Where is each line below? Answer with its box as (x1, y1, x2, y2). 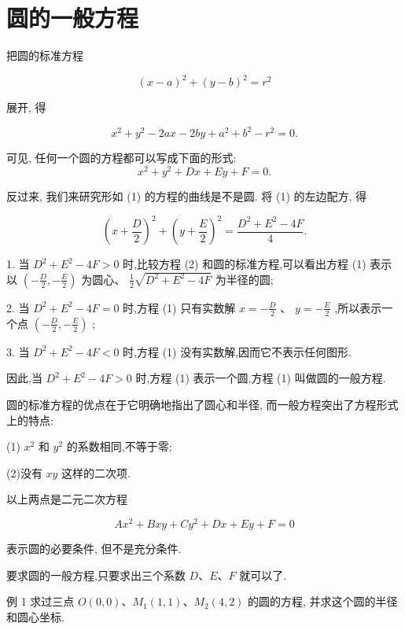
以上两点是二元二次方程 (6, 491, 127, 507)
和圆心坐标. (6, 608, 64, 624)
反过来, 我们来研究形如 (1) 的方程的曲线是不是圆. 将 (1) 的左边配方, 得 (6, 187, 367, 204)
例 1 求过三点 (6, 593, 75, 610)
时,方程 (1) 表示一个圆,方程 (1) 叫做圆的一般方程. (135, 370, 386, 386)
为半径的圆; (215, 271, 274, 287)
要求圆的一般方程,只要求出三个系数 (6, 566, 186, 583)
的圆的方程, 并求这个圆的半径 (248, 593, 398, 610)
